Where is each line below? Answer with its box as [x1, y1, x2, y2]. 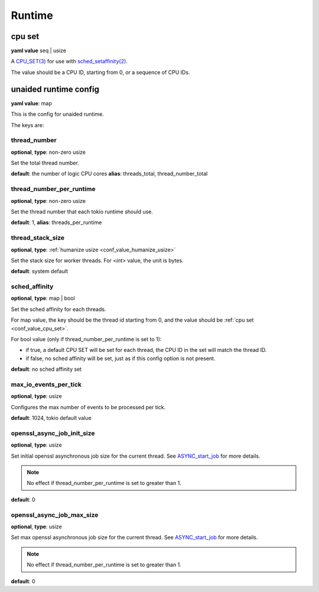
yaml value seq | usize [11, 47, 66, 54]
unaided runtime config [11, 84, 100, 94]
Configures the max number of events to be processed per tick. [11, 403, 166, 410]
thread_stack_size [11, 234, 65, 242]
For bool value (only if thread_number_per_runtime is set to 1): [11, 336, 162, 342]
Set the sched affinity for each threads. [11, 305, 106, 313]
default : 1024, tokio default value [11, 415, 92, 422]
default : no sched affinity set [11, 365, 82, 373]
